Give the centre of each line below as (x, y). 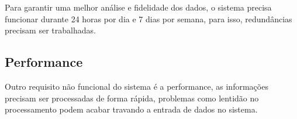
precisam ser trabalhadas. (50, 30)
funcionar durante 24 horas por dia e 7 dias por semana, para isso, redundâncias (148, 18)
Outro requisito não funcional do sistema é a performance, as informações (137, 86)
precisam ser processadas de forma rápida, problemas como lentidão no (132, 98)
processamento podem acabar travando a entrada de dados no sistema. (131, 109)
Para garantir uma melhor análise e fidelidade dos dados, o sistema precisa (138, 7)
